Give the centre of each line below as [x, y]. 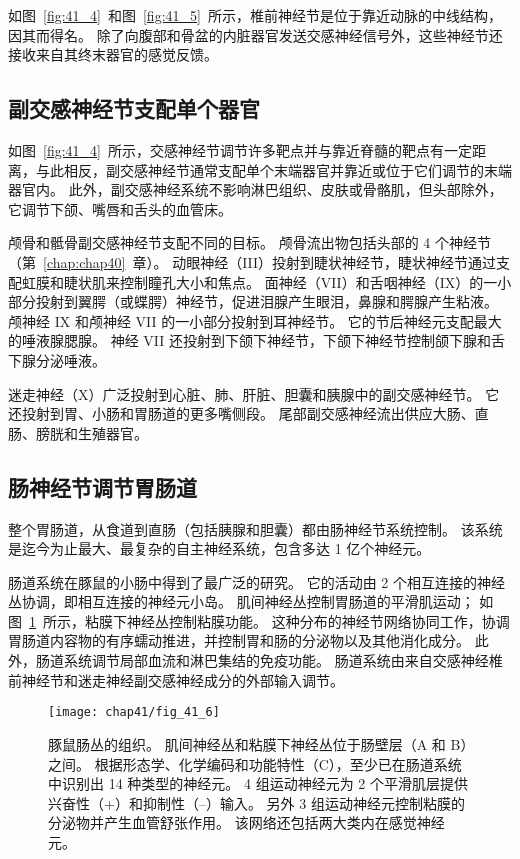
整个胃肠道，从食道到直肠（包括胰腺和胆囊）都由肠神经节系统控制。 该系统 [255, 528]
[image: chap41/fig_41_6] [134, 712]
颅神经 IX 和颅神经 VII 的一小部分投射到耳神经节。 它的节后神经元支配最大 [255, 320]
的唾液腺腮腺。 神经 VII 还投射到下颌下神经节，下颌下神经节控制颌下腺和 [249, 340]
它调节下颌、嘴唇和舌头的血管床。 [120, 208]
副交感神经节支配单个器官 [134, 108]
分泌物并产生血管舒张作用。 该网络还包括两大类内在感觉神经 [246, 822]
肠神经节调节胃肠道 [102, 486]
